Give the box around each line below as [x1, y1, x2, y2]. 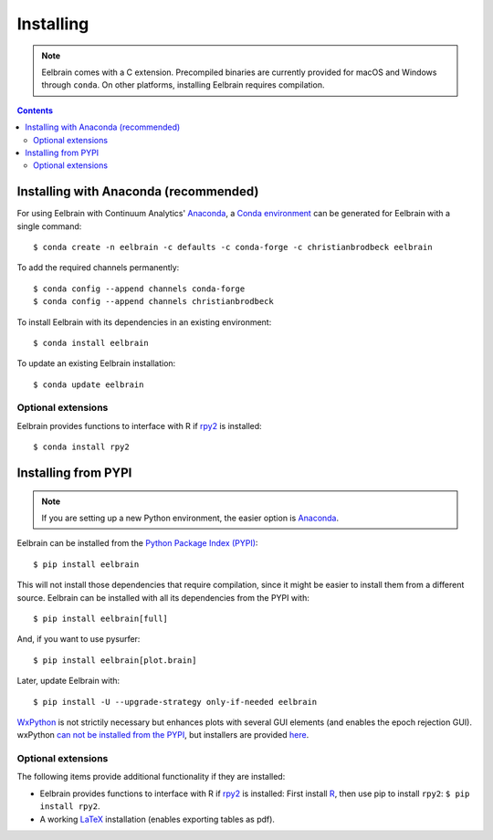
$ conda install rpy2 [33, 442, 130, 452]
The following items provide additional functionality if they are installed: [16, 772, 286, 782]
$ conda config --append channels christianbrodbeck [33, 297, 274, 307]
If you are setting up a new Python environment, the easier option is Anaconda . [41, 512, 340, 524]
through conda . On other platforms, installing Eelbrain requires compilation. [41, 79, 325, 90]
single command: [16, 220, 82, 232]
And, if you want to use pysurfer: [16, 634, 141, 645]
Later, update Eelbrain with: [16, 676, 121, 687]
